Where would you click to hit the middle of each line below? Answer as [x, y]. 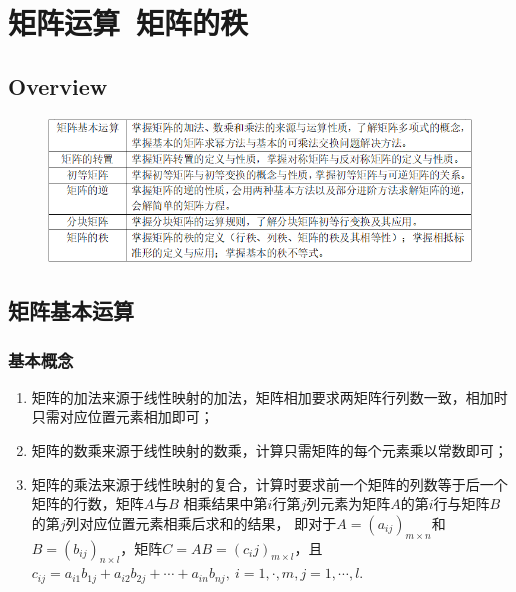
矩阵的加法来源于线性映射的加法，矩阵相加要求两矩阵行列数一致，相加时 [269, 396]
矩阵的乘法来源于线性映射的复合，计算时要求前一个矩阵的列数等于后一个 [269, 483]
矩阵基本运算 [71, 310]
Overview [58, 85]
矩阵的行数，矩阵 [87, 503]
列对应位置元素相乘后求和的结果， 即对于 [201, 522]
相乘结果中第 [225, 503]
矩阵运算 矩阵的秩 [128, 22]
